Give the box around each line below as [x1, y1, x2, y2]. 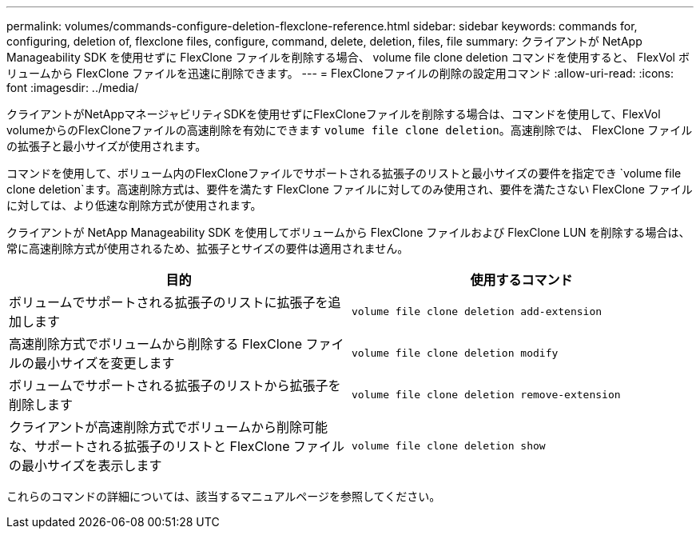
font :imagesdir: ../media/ [6, 81, 139, 94]
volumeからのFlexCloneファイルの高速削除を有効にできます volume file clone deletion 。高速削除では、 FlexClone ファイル [6, 123, 693, 137]
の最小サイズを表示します [9, 457, 162, 473]
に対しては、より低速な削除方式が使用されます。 [6, 198, 262, 212]
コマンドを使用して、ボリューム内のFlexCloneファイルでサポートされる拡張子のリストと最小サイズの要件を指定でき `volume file [6, 166, 682, 180]
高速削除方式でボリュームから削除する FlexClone [9, 336, 302, 352]
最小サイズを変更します [34, 355, 175, 371]
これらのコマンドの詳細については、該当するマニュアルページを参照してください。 [6, 489, 441, 503]
